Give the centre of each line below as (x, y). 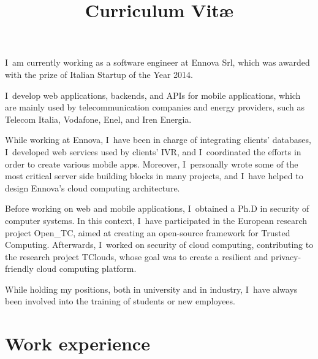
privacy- (286, 256)
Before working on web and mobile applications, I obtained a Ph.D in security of (157, 208)
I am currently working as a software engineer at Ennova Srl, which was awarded (157, 62)
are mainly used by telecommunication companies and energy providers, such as (155, 107)
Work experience (78, 343)
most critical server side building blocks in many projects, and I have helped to (154, 176)
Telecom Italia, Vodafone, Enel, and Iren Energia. (98, 119)
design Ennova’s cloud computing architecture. (93, 187)
